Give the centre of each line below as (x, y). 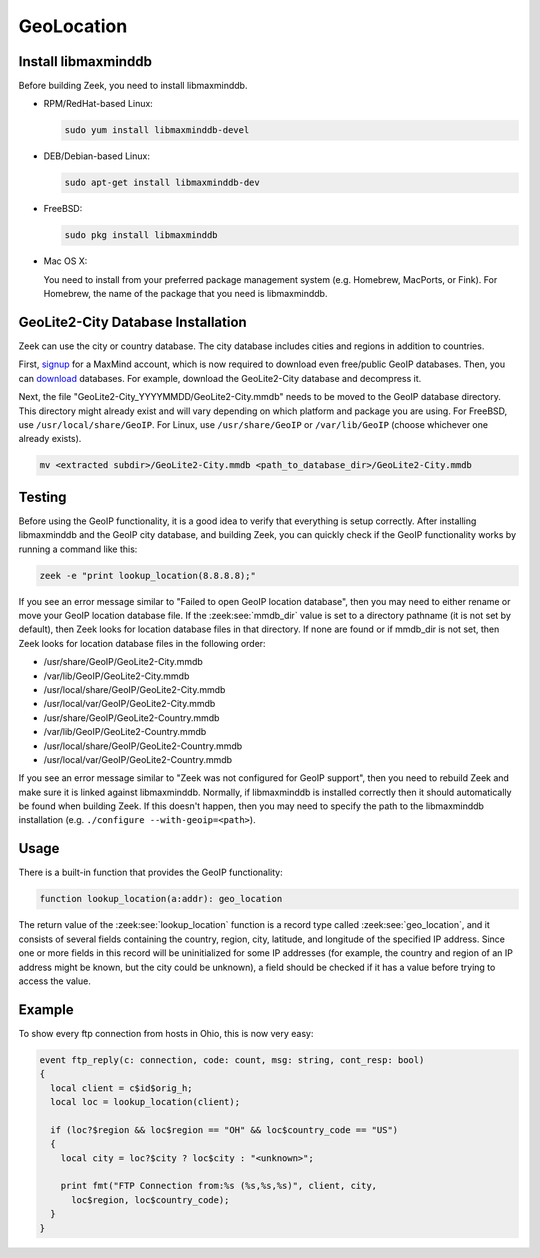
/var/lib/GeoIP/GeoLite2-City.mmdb (116, 676)
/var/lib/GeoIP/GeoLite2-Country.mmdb (125, 732)
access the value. (55, 981)
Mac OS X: (65, 261)
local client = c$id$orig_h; (122, 1088)
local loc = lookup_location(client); (145, 1101)
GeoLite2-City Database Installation (132, 321)
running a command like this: (78, 549)
